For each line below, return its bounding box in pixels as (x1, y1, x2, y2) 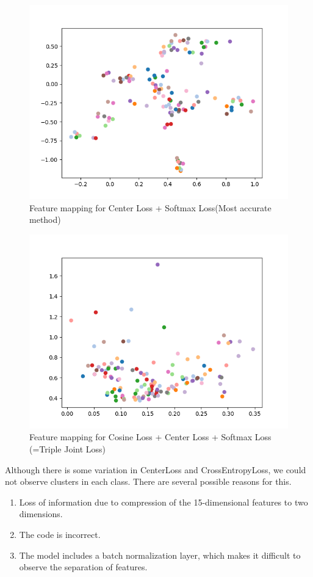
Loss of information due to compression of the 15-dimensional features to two (19, 495, 308, 508)
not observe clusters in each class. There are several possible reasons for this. (5, 475, 292, 488)
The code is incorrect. (19, 528, 101, 540)
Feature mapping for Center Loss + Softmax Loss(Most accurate (29, 201, 272, 214)
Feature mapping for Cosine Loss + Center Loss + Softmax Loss (29, 430, 272, 443)
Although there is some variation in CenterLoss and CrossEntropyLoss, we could (5, 463, 306, 476)
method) (29, 213, 61, 226)
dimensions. (19, 507, 63, 520)
